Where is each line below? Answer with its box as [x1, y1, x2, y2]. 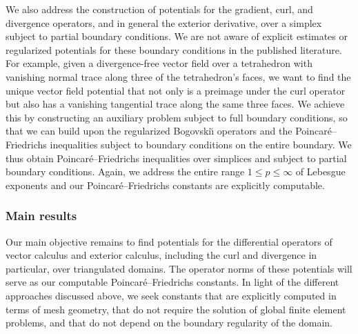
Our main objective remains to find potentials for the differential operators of [6, 234, 332, 248]
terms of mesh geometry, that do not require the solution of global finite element [6, 302, 346, 316]
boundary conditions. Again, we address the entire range [6, 164, 245, 179]
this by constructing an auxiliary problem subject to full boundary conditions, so [6, 110, 348, 124]
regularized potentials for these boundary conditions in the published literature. [6, 42, 342, 57]
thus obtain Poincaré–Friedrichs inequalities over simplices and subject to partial [6, 150, 347, 165]
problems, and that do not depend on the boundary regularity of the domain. [6, 315, 332, 330]
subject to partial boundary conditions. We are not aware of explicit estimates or [6, 29, 348, 43]
